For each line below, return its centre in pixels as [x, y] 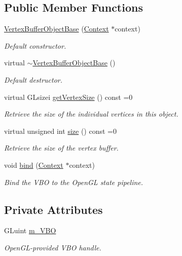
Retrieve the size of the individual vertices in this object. [91, 114]
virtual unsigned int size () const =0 [60, 131]
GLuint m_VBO [30, 230]
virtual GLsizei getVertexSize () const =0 [68, 97]
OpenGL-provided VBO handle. [53, 247]
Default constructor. [35, 45]
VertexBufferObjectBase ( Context [57, 29]
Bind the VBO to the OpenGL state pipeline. [74, 182]
